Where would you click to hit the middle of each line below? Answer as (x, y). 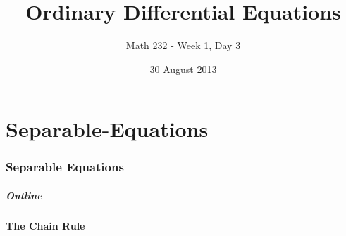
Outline (24, 195)
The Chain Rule (45, 225)
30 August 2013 (183, 68)
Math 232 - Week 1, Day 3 (183, 45)
